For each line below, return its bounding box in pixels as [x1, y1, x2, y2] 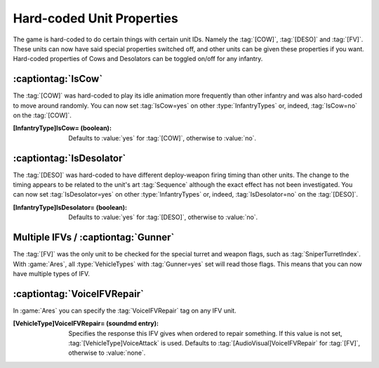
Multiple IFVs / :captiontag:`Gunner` [13, 232, 175, 244]
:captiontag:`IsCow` [13, 73, 103, 85]
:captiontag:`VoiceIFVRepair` [13, 288, 144, 300]
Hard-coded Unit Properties [13, 11, 178, 26]
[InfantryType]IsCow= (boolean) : [13, 124, 112, 133]
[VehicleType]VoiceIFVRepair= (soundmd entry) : [13, 320, 159, 328]
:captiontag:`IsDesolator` [13, 152, 126, 164]
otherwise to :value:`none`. [68, 348, 146, 357]
